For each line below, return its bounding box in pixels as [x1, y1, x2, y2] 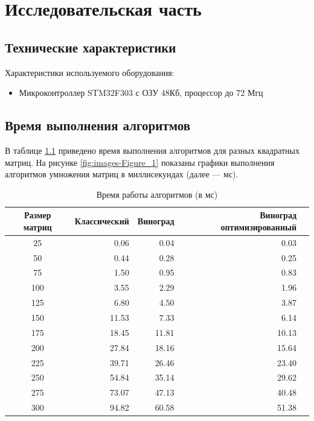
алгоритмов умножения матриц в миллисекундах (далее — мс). [5, 168, 239, 180]
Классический [74, 215, 129, 227]
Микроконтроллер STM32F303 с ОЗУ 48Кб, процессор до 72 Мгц [19, 86, 263, 99]
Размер [24, 209, 51, 221]
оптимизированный [220, 220, 296, 233]
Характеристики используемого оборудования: [5, 66, 175, 78]
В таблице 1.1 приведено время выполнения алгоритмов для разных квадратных [5, 144, 300, 156]
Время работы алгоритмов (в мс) [96, 188, 218, 200]
